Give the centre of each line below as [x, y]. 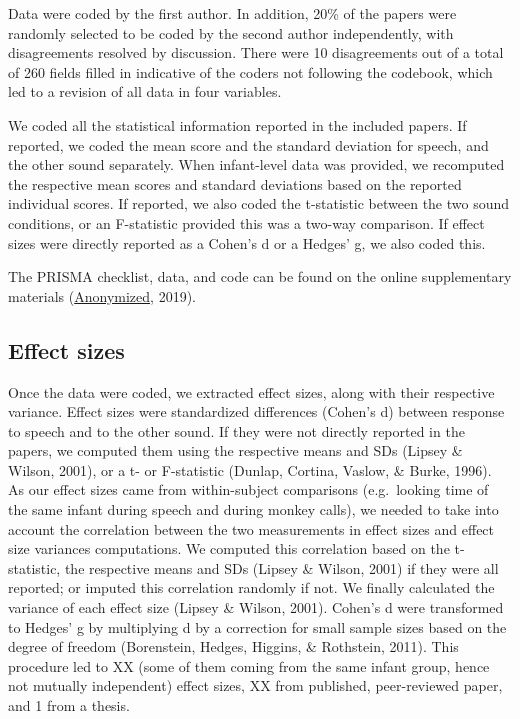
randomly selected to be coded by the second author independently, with [231, 32]
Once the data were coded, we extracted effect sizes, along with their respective [251, 391]
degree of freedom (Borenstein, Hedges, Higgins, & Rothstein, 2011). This [233, 646]
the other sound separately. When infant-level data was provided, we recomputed [256, 164]
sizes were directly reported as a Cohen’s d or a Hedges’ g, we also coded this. [247, 242]
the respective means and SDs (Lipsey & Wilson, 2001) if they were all [281, 567]
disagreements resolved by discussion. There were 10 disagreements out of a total [256, 52]
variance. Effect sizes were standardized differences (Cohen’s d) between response [256, 411]
